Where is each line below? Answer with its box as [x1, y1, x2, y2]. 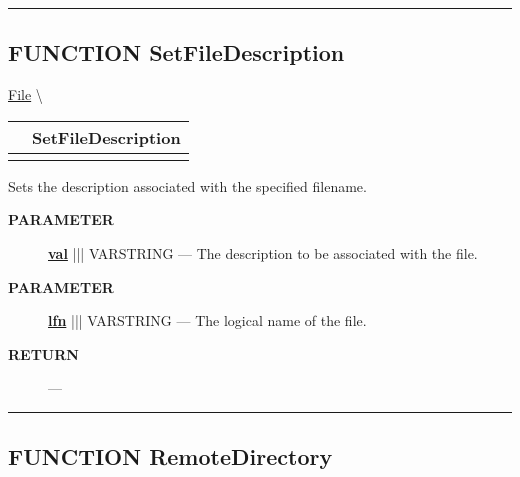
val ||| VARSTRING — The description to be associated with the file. [48, 242, 478, 263]
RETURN [8, 343, 79, 364]
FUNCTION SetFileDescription [8, 37, 345, 68]
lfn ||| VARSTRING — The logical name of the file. [48, 310, 367, 331]
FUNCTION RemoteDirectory [8, 441, 333, 472]
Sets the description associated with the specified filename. [8, 175, 367, 196]
